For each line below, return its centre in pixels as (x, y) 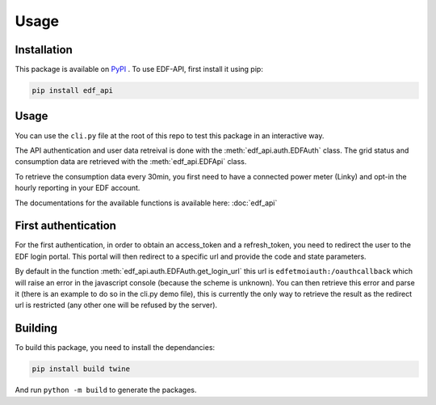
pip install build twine (81, 369)
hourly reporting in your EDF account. (78, 188)
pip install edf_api (72, 91)
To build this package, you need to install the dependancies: (115, 348)
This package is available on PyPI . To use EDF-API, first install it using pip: (139, 70)
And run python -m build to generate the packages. (106, 390)
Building (36, 329)
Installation (44, 50)
